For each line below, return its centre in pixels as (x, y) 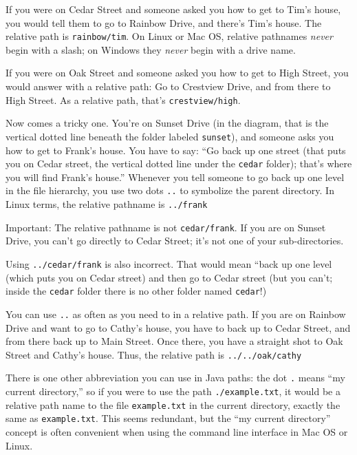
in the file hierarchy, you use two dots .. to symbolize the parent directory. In (170, 190)
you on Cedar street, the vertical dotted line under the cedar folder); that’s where (179, 163)
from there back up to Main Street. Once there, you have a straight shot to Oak (174, 341)
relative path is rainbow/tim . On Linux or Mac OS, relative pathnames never (169, 36)
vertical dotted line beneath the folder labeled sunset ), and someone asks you (170, 136)
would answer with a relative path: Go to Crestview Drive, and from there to (168, 86)
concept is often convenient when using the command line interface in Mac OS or (177, 431)
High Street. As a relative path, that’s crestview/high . (123, 99)
